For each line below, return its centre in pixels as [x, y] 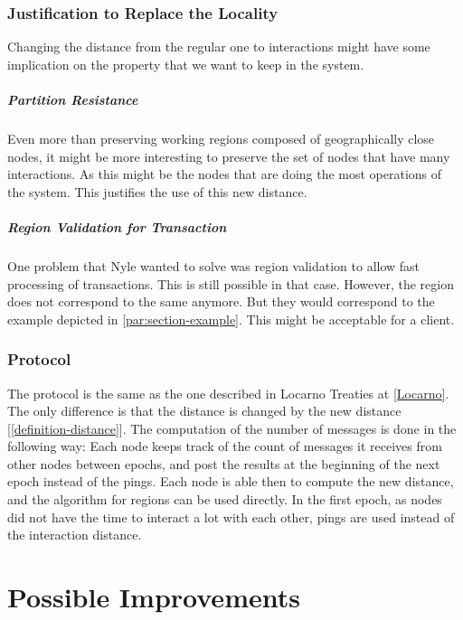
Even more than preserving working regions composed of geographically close [221, 138]
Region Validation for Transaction [117, 226]
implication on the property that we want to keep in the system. [186, 64]
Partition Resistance [73, 99]
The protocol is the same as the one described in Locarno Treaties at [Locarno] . [228, 393]
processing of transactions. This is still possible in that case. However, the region [231, 283]
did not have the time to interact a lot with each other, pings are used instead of [231, 517]
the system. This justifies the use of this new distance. [157, 191]
